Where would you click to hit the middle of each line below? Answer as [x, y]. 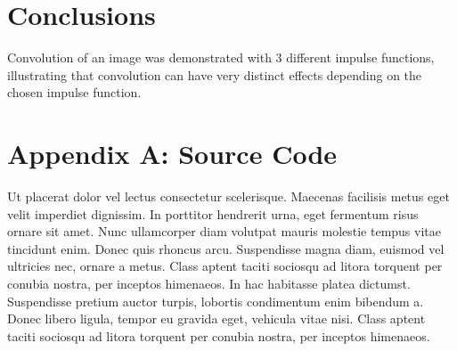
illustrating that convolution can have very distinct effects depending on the [215, 74]
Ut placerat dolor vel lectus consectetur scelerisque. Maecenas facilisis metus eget [228, 196]
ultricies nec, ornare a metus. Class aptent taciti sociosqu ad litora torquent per [225, 266]
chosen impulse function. [74, 92]
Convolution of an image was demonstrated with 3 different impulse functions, [221, 57]
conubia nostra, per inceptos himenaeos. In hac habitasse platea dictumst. [209, 283]
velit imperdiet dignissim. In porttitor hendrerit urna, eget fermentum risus [213, 213]
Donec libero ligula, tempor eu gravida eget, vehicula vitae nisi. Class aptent [216, 318]
